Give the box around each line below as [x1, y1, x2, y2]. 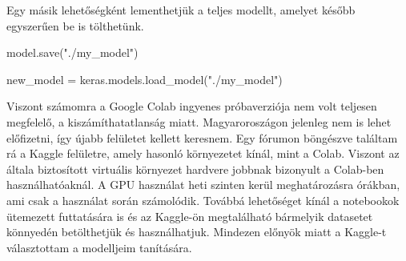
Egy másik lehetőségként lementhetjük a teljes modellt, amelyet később [6, 2, 356, 18]
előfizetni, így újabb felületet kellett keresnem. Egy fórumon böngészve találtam [6, 129, 398, 146]
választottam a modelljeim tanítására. [6, 239, 192, 255]
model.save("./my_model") [6, 44, 139, 61]
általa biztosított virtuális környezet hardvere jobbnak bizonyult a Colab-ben [6, 160, 384, 177]
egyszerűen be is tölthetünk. [6, 17, 144, 34]
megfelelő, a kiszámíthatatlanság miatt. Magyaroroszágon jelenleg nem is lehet [6, 113, 392, 130]
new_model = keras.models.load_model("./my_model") [6, 70, 283, 87]
